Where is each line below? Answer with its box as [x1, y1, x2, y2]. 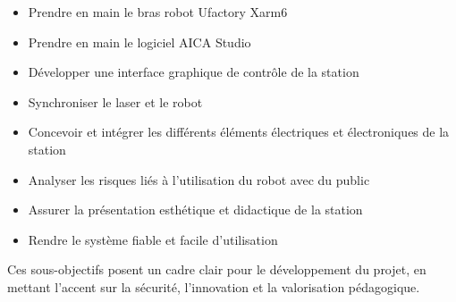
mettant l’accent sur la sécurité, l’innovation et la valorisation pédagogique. [7, 277, 420, 296]
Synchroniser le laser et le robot [28, 92, 203, 111]
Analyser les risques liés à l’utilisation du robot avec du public [28, 170, 370, 189]
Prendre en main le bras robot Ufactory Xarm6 [28, 3, 288, 21]
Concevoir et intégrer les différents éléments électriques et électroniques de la [28, 122, 450, 141]
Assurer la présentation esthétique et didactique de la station [28, 200, 363, 219]
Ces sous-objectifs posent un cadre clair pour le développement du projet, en [7, 260, 426, 279]
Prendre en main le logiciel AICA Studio [28, 32, 251, 51]
